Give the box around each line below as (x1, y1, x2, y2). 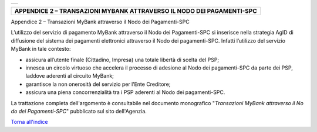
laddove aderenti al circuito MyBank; (25, 72, 114, 79)
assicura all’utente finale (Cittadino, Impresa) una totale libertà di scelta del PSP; (25, 56, 220, 63)
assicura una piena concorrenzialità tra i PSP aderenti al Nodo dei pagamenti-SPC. (25, 89, 225, 96)
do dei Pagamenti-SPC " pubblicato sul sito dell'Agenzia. (11, 107, 147, 114)
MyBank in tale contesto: (11, 46, 71, 53)
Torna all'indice (11, 119, 48, 126)
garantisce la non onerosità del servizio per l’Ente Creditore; (25, 81, 171, 88)
